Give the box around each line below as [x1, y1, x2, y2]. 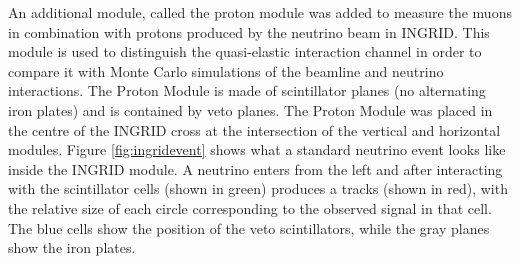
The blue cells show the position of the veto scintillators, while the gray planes [8, 217, 490, 238]
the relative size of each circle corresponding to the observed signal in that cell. [8, 197, 492, 218]
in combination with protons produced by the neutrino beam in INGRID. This [8, 21, 490, 42]
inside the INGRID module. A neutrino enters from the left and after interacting [8, 158, 503, 179]
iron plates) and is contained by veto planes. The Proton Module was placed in [8, 99, 493, 120]
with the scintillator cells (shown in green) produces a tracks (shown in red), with [8, 178, 508, 199]
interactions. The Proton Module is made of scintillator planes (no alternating [8, 80, 486, 101]
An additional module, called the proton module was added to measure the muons [8, 2, 512, 22]
